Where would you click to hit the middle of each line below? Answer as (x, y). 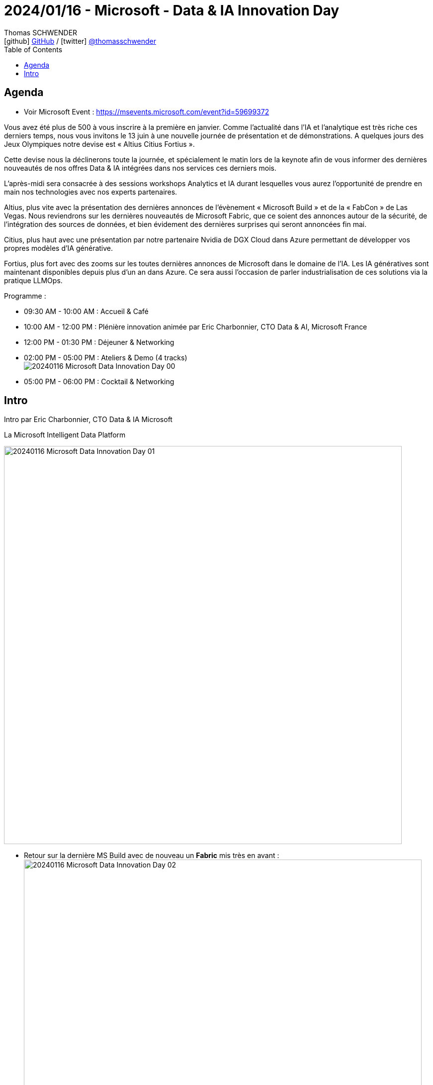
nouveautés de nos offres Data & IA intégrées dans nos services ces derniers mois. (140, 168)
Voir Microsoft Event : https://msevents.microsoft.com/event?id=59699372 (147, 111)
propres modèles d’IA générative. (59, 248)
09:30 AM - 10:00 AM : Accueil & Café (86, 311)
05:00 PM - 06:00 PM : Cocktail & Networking (99, 381)
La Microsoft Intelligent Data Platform (65, 435)
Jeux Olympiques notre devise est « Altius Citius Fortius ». (99, 144)
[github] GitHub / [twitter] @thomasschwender (80, 41)
